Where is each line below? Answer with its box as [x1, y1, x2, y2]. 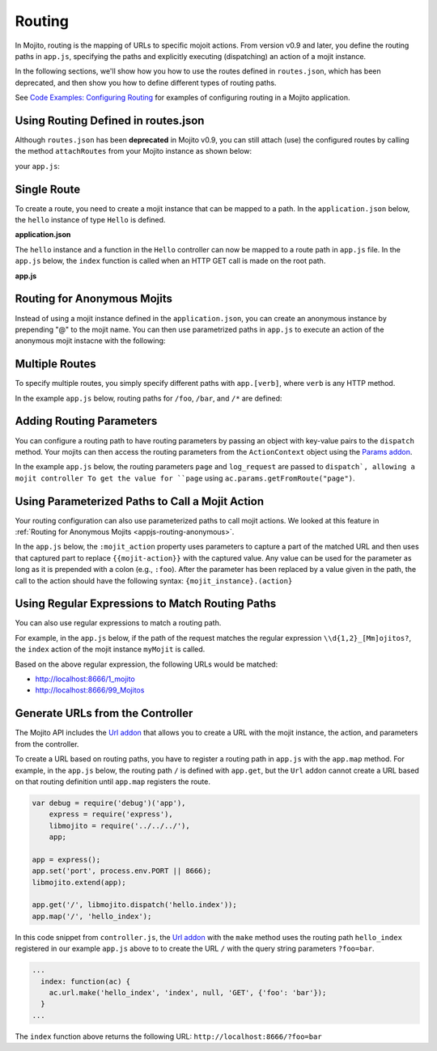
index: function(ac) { [40, 977, 131, 986]
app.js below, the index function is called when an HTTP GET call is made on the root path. [15, 256, 326, 266]
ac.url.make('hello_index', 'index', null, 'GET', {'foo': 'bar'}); [49, 988, 327, 997]
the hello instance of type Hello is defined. [15, 215, 166, 225]
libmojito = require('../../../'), [49, 821, 190, 830]
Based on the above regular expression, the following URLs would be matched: [15, 659, 278, 669]
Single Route [15, 182, 81, 196]
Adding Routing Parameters [15, 414, 158, 428]
